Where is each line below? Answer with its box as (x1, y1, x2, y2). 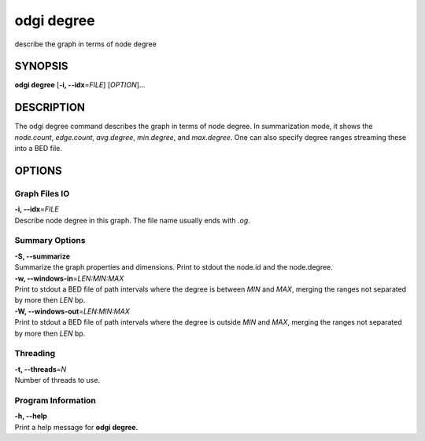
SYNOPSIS (14, 60, 68, 73)
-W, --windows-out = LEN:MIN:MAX (14, 307, 130, 316)
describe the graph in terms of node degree (14, 39, 157, 49)
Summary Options (14, 235, 86, 246)
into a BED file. (14, 144, 63, 153)
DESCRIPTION (14, 101, 86, 114)
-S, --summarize (14, 252, 71, 261)
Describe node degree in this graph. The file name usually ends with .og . (14, 215, 251, 225)
